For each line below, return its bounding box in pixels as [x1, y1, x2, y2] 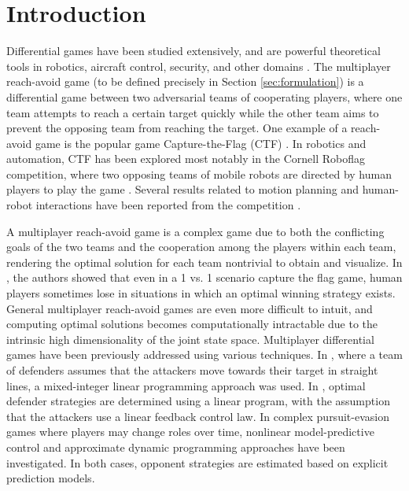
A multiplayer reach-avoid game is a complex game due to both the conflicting [6, 223, 385, 239]
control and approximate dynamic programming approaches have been [6, 438, 345, 455]
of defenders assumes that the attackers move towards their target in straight [6, 362, 378, 378]
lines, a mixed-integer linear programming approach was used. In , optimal [6, 377, 366, 393]
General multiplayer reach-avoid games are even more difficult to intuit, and [6, 300, 373, 316]
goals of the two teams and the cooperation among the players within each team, [6, 238, 396, 255]
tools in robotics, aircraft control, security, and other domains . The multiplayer [6, 57, 391, 74]
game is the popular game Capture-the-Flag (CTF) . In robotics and [35, 135, 367, 151]
